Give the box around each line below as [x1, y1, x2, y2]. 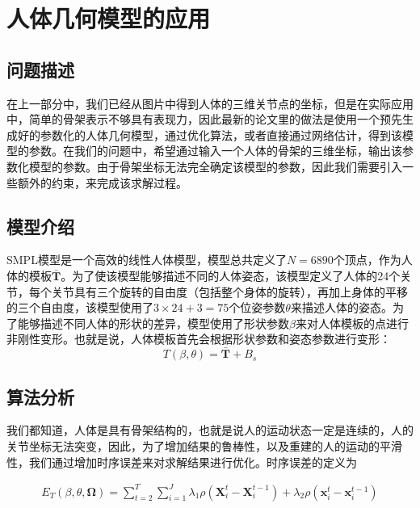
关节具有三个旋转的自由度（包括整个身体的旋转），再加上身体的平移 [51, 283, 408, 300]
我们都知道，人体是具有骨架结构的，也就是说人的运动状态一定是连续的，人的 [6, 422, 414, 439]
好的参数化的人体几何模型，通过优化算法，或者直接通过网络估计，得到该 [17, 126, 402, 143]
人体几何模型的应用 [6, 2, 211, 35]
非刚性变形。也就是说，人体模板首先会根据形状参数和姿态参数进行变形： [6, 330, 391, 347]
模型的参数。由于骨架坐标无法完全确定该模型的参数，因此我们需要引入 [28, 157, 402, 174]
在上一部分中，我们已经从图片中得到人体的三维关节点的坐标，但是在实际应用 [6, 94, 414, 111]
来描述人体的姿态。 [290, 299, 393, 316]
